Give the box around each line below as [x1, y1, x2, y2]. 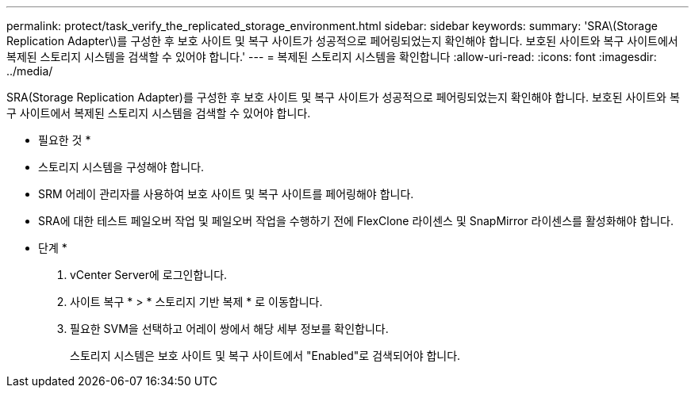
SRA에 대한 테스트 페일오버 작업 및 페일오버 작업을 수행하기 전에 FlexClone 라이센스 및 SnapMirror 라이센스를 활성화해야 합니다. [38, 214, 674, 228]
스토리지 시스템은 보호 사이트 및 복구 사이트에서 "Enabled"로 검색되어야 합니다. [70, 349, 461, 362]
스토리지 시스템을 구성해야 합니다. [38, 160, 205, 174]
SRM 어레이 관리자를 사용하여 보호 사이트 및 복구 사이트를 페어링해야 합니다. [38, 187, 414, 201]
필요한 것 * [38, 133, 91, 147]
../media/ [6, 64, 53, 78]
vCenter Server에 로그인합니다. [70, 268, 228, 281]
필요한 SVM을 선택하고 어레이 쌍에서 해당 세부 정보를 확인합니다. [70, 322, 389, 335]
